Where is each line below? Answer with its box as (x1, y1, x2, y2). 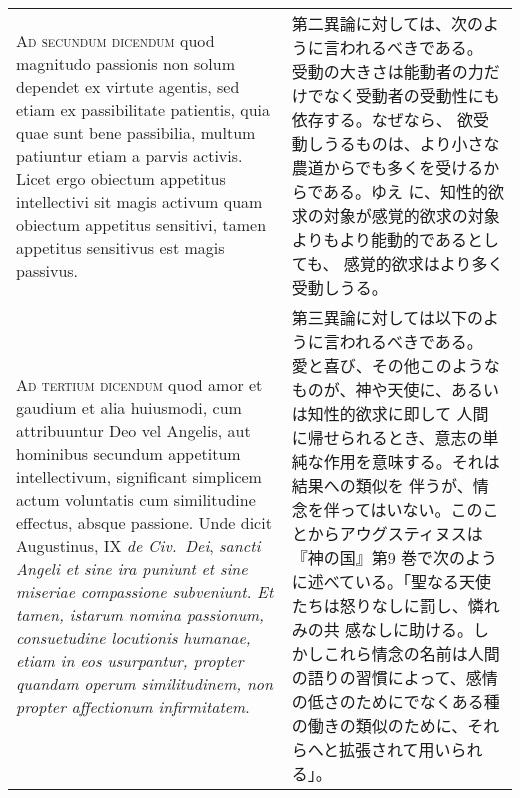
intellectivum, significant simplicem (16, 464, 262, 488)
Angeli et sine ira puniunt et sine (16, 556, 248, 580)
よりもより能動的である (291, 228, 467, 251)
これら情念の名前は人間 (323, 642, 500, 665)
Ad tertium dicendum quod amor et (16, 372, 263, 396)
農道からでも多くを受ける (291, 156, 484, 179)
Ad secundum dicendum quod (16, 28, 215, 52)
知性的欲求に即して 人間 (307, 402, 489, 425)
